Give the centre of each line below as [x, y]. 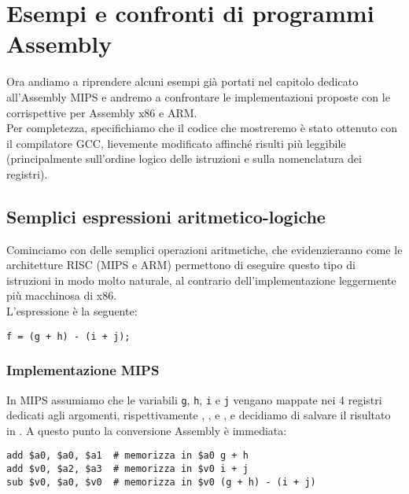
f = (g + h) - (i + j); [68, 336]
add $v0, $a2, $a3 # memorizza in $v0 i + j [127, 469]
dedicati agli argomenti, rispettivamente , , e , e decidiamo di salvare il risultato [199, 415]
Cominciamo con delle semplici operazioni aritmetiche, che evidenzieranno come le [204, 249]
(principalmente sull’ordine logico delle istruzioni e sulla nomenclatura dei [184, 159]
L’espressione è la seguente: [72, 311]
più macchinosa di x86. [62, 295]
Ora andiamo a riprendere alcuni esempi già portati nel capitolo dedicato [182, 81]
